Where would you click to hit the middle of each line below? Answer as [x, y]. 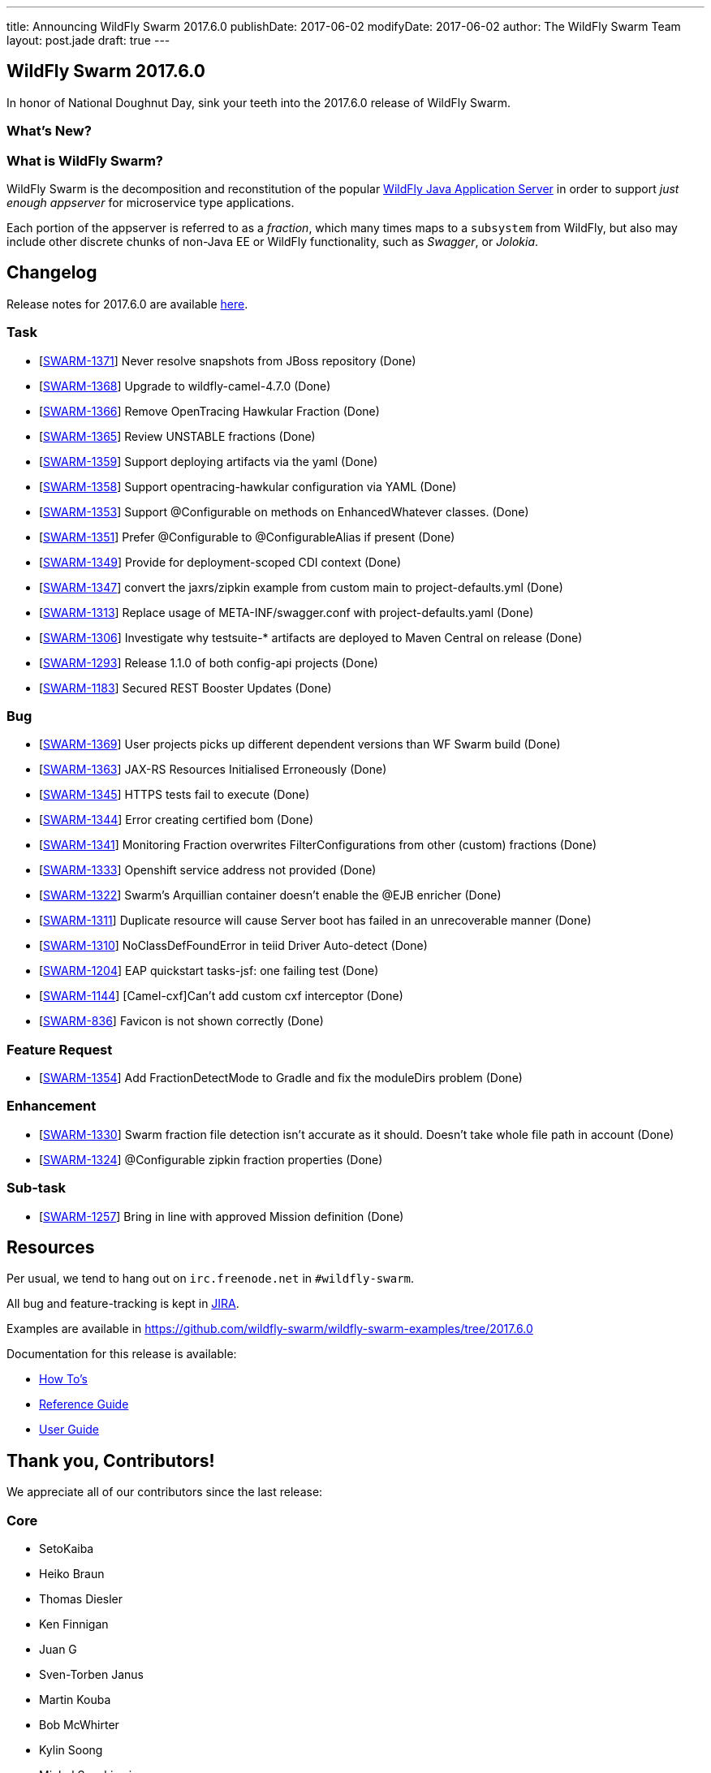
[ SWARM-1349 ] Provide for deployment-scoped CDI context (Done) [220, 562]
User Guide [69, 1430]
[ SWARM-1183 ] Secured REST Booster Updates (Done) [185, 688]
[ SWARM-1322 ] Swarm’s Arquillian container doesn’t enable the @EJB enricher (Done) [270, 895]
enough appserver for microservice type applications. [151, 202]
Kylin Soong [71, 1750]
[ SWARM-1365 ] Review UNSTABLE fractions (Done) [177, 436]
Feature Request [60, 1049]
